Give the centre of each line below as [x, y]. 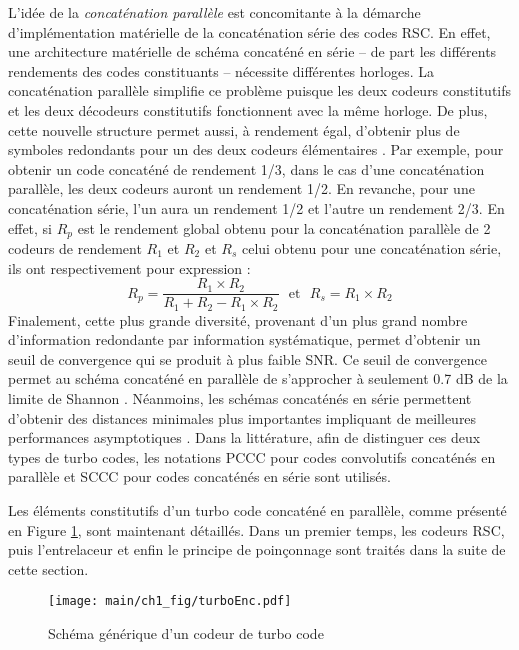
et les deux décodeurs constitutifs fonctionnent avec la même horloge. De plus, [248, 109]
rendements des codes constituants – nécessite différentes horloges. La [221, 70]
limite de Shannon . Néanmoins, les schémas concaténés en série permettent [240, 398]
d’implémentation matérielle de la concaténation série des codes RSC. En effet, [249, 31]
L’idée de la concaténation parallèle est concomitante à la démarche [214, 12]
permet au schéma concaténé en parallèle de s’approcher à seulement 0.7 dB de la [258, 378]
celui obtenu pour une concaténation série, [371, 247]
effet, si [30, 227]
